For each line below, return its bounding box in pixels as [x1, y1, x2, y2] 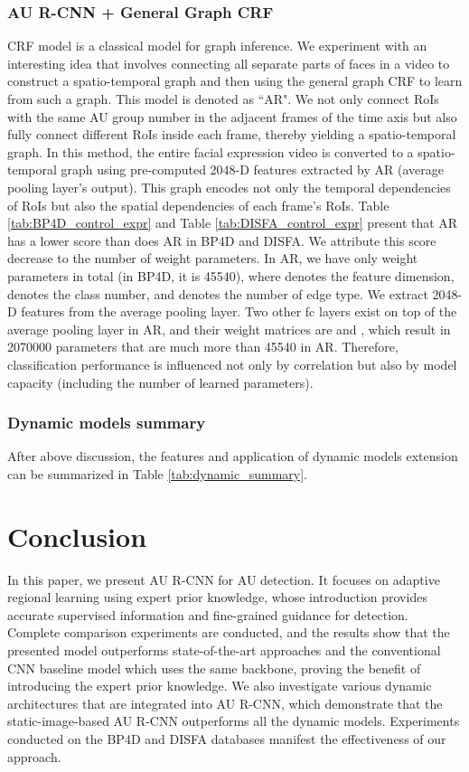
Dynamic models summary [7, 411, 206, 434]
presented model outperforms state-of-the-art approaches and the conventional [7, 641, 441, 659]
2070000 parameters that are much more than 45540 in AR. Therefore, [7, 337, 399, 356]
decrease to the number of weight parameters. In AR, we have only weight [7, 249, 418, 268]
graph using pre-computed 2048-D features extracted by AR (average [61, 160, 444, 179]
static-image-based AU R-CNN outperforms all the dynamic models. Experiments [7, 711, 460, 730]
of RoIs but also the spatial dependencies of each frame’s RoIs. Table [7, 195, 389, 214]
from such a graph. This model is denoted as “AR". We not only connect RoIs [7, 89, 439, 108]
